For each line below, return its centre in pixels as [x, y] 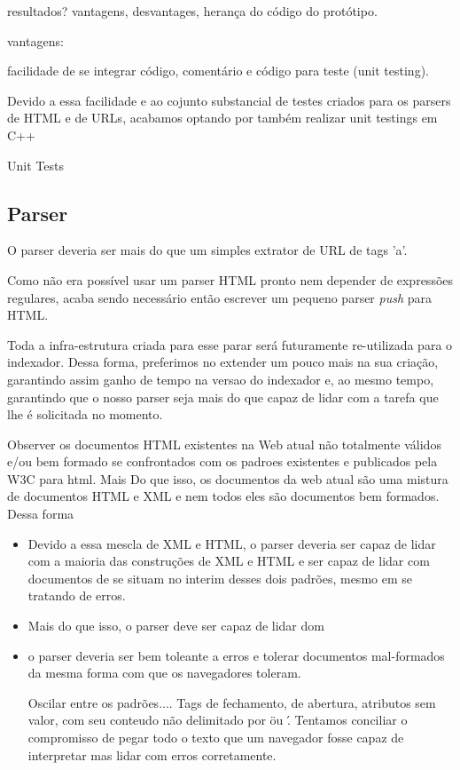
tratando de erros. [77, 595]
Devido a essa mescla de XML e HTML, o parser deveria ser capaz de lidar [232, 543]
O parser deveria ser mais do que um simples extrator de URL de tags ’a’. [207, 250]
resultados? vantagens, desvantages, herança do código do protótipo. [192, 11]
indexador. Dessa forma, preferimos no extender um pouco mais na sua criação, [223, 362]
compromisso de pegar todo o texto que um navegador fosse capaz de [216, 738]
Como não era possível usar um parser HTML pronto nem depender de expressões [230, 279]
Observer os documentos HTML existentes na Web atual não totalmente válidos [224, 444]
